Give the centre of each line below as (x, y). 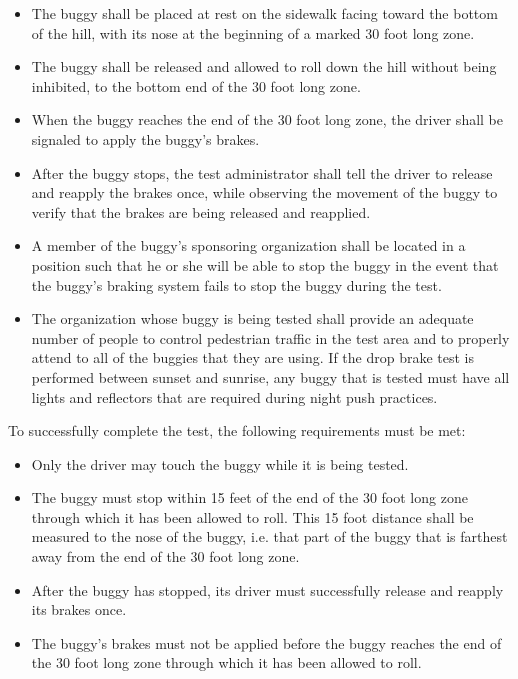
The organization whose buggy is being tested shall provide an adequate (252, 318)
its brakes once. (79, 609)
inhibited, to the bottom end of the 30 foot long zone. (196, 85)
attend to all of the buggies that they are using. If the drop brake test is (252, 357)
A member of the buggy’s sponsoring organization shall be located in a (248, 245)
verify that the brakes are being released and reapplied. (201, 211)
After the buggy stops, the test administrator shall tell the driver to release (262, 172)
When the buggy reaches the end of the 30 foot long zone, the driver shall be (267, 119)
